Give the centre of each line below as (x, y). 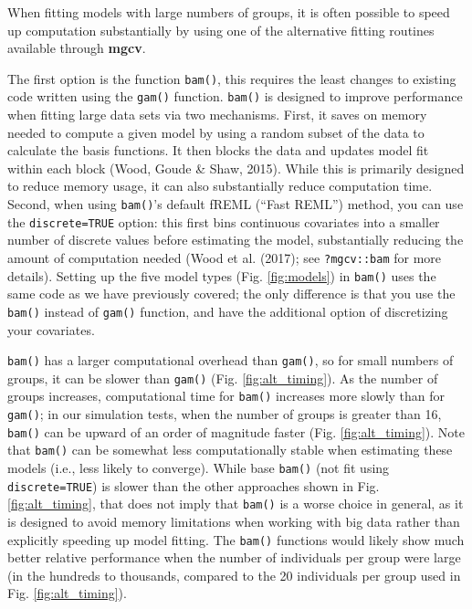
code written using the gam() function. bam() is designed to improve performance (235, 96)
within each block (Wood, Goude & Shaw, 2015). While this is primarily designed (236, 168)
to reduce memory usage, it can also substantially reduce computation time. (220, 186)
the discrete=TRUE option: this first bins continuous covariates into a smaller (224, 221)
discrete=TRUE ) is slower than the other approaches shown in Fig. (194, 485)
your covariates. (51, 329)
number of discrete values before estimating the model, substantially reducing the (236, 240)
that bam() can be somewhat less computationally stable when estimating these (230, 450)
